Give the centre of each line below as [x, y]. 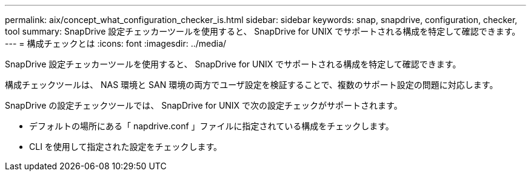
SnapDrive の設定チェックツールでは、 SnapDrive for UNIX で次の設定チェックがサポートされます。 [204, 105]
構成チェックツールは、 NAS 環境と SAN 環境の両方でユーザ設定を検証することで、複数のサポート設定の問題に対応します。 [252, 85]
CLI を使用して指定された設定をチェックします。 [126, 147]
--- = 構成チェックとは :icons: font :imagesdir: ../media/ [116, 43]
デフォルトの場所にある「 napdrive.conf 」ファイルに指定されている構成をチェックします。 [212, 126]
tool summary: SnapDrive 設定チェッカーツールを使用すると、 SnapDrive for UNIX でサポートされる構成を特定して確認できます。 [263, 31]
